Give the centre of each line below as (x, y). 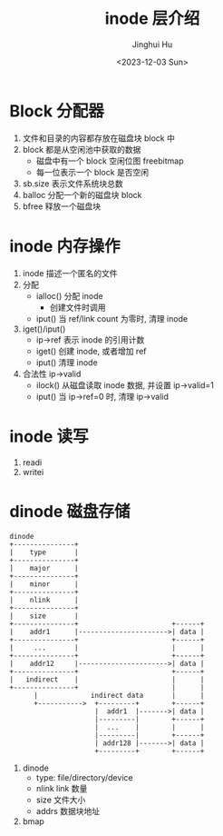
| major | (44, 568)
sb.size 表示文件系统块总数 (73, 184)
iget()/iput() (44, 329)
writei (33, 472)
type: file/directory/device (84, 777)
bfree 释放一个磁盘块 (62, 206)
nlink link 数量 (62, 788)
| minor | (44, 584)
